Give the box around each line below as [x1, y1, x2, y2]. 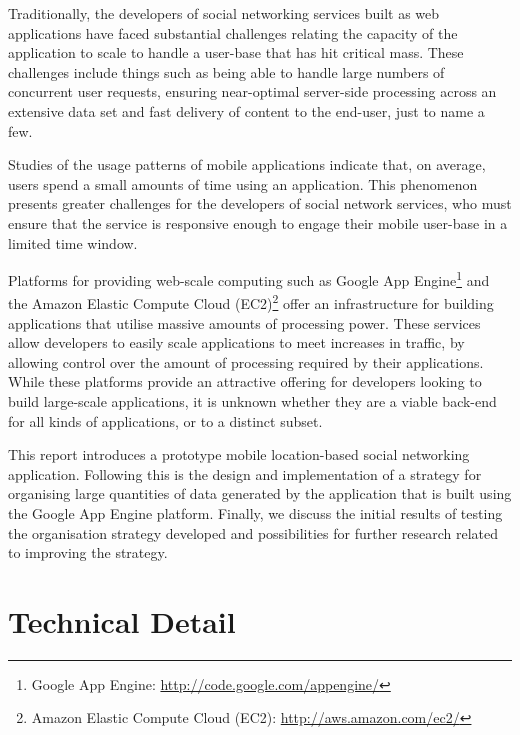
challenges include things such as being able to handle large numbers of [8, 61, 445, 82]
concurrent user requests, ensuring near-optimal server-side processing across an [8, 81, 497, 102]
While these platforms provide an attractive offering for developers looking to [8, 371, 482, 392]
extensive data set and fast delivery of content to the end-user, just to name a [8, 100, 485, 121]
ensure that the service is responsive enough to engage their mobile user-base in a [8, 212, 508, 233]
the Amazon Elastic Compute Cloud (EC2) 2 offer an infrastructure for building [8, 290, 494, 314]
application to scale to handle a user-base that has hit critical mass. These [8, 42, 464, 63]
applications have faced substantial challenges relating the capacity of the [8, 22, 458, 43]
